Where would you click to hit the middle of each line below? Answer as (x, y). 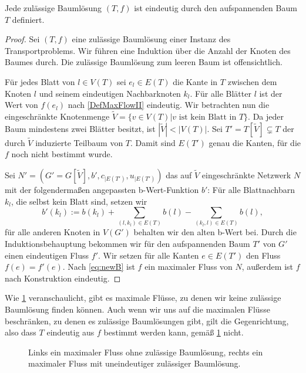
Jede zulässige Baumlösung (53, 8)
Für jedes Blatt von (40, 81)
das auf (179, 174)
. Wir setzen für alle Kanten (148, 255)
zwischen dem (252, 81)
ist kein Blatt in (208, 117)
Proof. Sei (22, 39)
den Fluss (263, 255)
